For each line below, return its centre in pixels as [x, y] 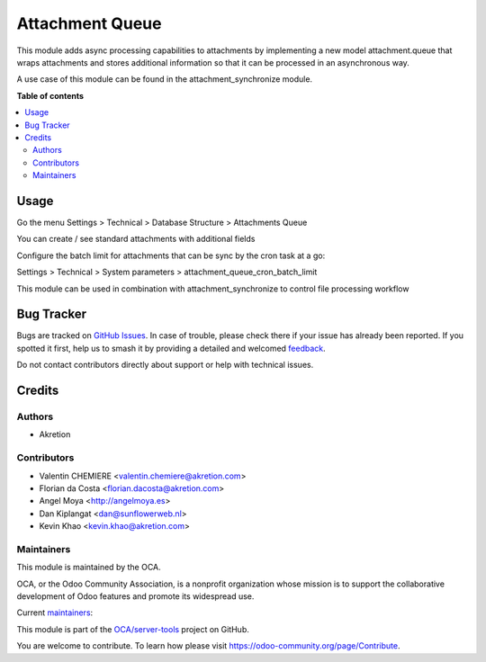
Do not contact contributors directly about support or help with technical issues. [165, 365]
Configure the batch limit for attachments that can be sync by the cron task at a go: [171, 255]
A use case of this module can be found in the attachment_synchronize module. [165, 79]
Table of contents [50, 95]
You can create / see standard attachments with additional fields [136, 239]
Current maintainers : [55, 613]
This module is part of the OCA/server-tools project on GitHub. [133, 629]
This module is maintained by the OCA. [89, 568]
